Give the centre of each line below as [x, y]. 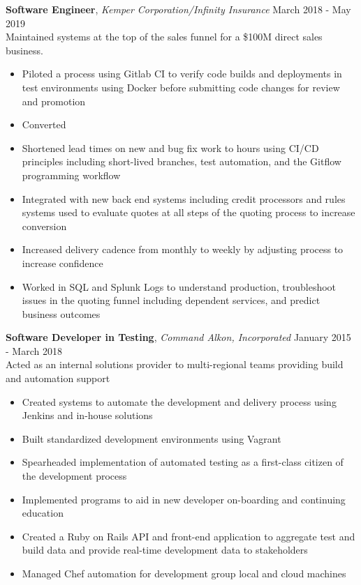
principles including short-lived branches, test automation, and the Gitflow [182, 161]
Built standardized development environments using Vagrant [152, 438]
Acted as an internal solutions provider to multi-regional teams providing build [175, 364]
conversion [44, 226]
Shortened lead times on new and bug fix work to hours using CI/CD [170, 147]
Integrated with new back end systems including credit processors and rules [184, 198]
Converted [44, 124]
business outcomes [61, 313]
